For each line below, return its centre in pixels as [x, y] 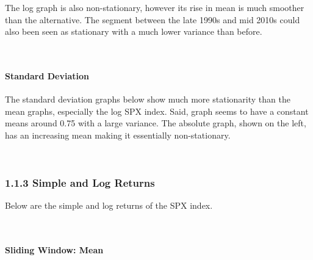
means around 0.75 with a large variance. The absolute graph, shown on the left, [156, 123]
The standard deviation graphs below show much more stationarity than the [148, 99]
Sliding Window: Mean [54, 250]
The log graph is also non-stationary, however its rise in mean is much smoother [155, 7]
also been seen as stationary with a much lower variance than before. [134, 31]
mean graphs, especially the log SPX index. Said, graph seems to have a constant [157, 111]
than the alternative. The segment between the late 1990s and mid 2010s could [153, 19]
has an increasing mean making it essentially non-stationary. [118, 135]
